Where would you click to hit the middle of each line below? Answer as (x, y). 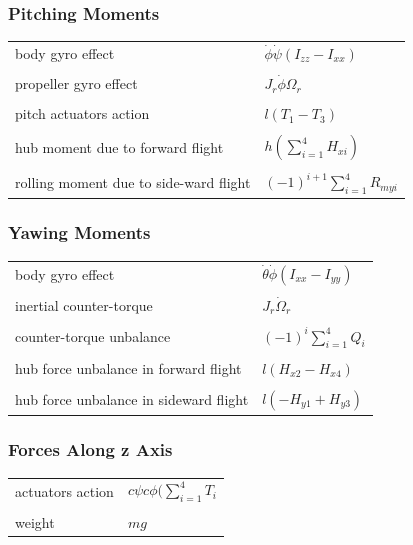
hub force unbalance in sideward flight (132, 399)
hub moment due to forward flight (119, 146)
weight (35, 521)
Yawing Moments (79, 232)
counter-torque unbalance (93, 336)
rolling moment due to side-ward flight (133, 182)
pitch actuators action (82, 113)
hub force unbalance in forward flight (128, 367)
